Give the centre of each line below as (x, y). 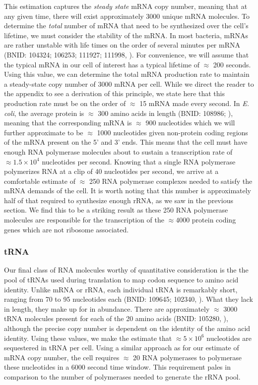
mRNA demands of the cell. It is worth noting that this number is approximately (128, 191)
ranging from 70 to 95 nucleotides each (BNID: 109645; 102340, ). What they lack (129, 299)
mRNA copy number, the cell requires (62, 357)
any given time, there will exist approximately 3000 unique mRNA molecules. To (127, 16)
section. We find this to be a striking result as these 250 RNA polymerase (116, 210)
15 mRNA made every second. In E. (194, 103)
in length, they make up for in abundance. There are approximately (107, 308)
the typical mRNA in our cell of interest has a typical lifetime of (102, 64)
